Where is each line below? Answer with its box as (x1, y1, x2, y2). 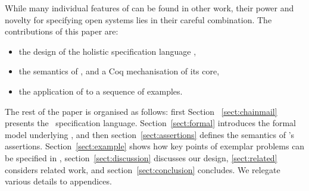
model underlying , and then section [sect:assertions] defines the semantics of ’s (5, 128, 295, 140)
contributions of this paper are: (5, 25, 118, 37)
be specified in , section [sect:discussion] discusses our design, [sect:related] (5, 151, 277, 164)
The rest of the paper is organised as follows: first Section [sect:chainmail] (5, 105, 277, 117)
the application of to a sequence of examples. (18, 84, 183, 97)
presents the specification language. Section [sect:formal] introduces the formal (5, 117, 296, 129)
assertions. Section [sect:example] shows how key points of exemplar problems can (5, 140, 305, 152)
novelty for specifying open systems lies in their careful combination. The (5, 13, 272, 26)
